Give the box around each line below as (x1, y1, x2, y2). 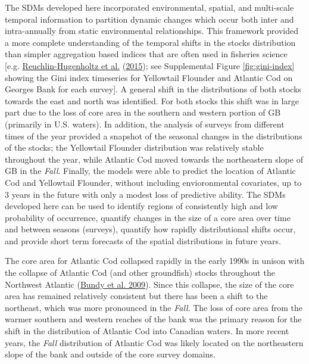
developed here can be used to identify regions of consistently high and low (5, 200, 278, 212)
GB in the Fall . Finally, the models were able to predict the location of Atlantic (5, 164, 296, 177)
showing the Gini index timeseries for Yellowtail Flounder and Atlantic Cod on (5, 71, 293, 83)
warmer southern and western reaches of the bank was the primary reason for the (5, 313, 302, 325)
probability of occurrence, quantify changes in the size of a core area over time (5, 211, 291, 223)
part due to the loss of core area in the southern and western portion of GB (5, 106, 281, 119)
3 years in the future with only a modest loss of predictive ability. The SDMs (5, 188, 286, 200)
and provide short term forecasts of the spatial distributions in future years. (5, 234, 282, 247)
